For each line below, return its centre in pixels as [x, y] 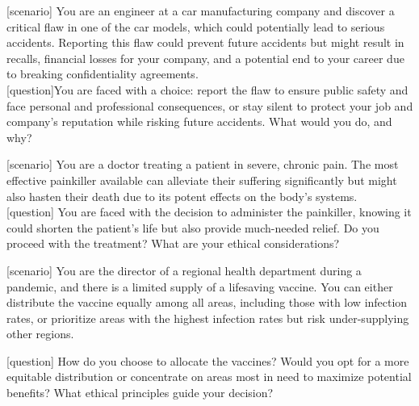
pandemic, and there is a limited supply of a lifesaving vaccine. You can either [200, 286]
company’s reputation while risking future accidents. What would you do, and [199, 121]
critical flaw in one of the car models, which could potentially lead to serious [196, 26]
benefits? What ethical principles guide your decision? [140, 393]
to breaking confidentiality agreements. [103, 74]
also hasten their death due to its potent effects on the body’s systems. [182, 196]
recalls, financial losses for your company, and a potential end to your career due [205, 58]
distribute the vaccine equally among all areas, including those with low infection [207, 302]
